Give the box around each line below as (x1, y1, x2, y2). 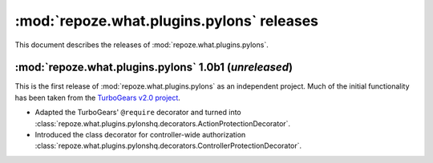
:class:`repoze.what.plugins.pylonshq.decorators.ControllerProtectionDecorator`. (34, 141, 302, 151)
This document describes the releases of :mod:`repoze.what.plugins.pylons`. (14, 40, 269, 50)
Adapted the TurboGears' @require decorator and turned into (34, 108, 242, 117)
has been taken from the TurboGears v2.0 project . (14, 93, 180, 102)
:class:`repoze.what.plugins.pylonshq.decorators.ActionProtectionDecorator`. (34, 118, 291, 128)
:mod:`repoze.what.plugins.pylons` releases (14, 12, 319, 30)
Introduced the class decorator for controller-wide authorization (34, 130, 246, 140)
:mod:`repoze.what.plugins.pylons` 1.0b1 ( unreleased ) (14, 61, 293, 74)
